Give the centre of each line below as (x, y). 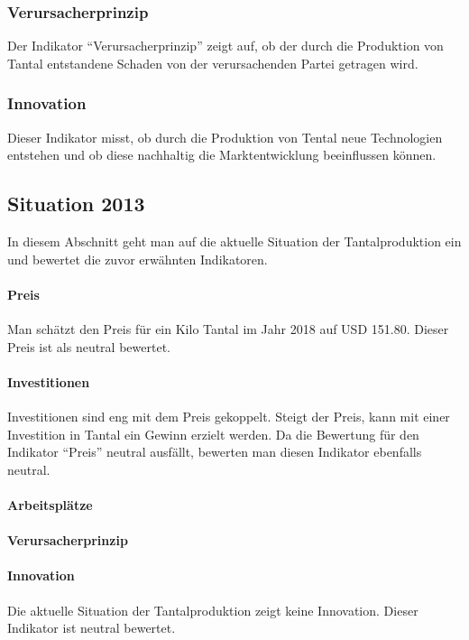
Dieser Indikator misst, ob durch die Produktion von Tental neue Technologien (225, 137)
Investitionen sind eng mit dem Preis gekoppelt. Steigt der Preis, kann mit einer (229, 416)
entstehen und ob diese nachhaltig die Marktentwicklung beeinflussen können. (222, 155)
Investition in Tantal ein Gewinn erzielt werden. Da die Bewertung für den (213, 434)
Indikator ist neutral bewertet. (92, 628)
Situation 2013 (76, 204)
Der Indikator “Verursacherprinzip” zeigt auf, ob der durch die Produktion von (225, 46)
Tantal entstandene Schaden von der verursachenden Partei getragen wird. (213, 63)
